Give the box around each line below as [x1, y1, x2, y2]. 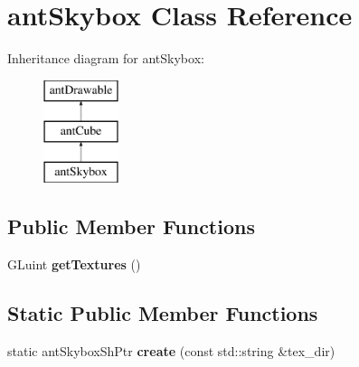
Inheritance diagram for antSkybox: [7, 49, 204, 68]
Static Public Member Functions [7, 298, 318, 326]
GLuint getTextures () [7, 254, 141, 273]
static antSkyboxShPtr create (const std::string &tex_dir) [7, 341, 335, 360]
